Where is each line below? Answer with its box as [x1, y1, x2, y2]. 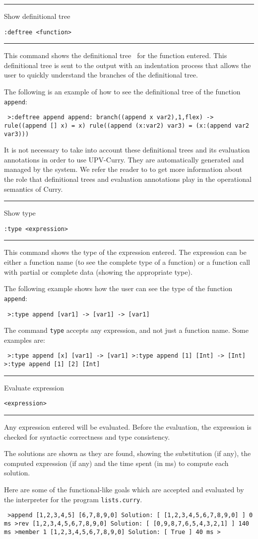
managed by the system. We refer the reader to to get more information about [4, 164, 243, 174]
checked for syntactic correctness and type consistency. [4, 431, 170, 442]
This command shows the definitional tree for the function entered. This [4, 50, 227, 61]
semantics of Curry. [4, 183, 63, 194]
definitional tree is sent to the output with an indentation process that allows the [4, 60, 251, 70]
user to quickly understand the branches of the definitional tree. [4, 70, 198, 80]
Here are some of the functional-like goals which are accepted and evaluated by [4, 484, 244, 494]
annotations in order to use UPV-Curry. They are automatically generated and [4, 154, 244, 164]
